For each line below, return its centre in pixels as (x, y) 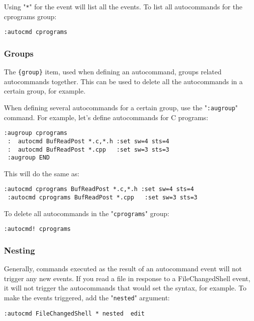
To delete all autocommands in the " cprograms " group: (87, 213)
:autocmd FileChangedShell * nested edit (74, 313)
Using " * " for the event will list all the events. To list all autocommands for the (123, 6)
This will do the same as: (42, 173)
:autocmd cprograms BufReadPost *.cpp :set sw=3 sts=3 (102, 198)
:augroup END (29, 158)
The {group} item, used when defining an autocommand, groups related (113, 72)
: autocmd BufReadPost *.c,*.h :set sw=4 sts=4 (88, 141)
